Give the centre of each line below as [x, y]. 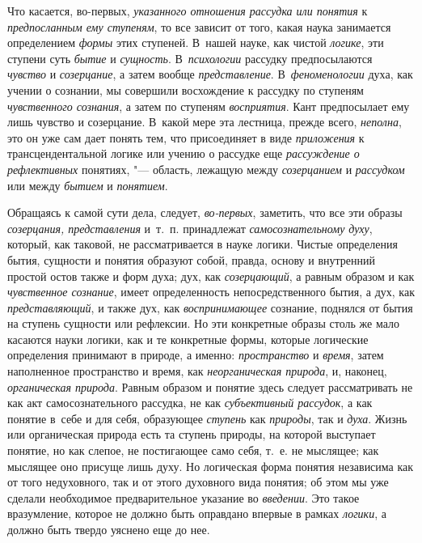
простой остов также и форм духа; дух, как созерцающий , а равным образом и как [211, 276]
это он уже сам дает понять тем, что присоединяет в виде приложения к [186, 137]
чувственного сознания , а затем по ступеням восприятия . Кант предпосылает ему [209, 106]
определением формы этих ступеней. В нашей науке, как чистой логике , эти [196, 42]
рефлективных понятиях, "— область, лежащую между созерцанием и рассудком [206, 169]
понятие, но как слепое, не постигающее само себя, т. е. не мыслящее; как [193, 450]
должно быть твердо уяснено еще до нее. [109, 529]
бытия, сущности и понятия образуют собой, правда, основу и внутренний [192, 259]
